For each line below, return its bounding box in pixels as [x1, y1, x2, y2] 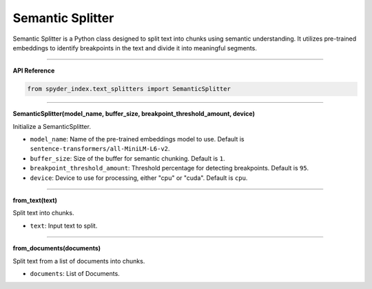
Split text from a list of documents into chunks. [12, 257, 145, 265]
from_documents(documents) [12, 244, 101, 252]
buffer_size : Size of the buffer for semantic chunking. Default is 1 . [30, 154, 225, 162]
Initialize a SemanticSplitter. [12, 122, 91, 130]
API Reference [12, 66, 55, 75]
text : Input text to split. [30, 221, 98, 230]
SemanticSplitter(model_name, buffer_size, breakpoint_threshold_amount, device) [12, 110, 255, 118]
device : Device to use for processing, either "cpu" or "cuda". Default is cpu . [30, 173, 248, 182]
